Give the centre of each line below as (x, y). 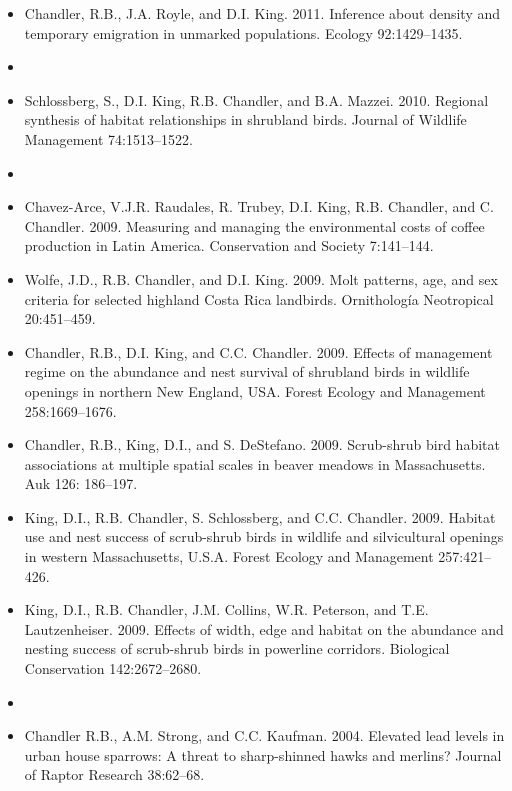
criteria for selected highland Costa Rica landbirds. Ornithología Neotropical (259, 298)
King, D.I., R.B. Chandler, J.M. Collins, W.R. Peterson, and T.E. (226, 609)
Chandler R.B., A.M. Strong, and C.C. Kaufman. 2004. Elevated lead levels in (264, 735)
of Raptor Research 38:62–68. (114, 774)
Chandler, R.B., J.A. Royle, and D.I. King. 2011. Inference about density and (262, 13)
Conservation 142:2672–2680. (113, 668)
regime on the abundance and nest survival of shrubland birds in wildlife (247, 371)
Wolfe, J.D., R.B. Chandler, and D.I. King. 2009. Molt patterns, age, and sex (261, 278)
